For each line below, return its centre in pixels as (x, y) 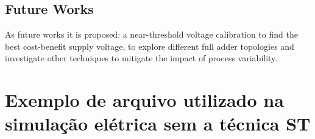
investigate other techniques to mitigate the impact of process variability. (141, 58)
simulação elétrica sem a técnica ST (158, 124)
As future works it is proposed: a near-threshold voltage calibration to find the (151, 34)
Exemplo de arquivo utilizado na (144, 100)
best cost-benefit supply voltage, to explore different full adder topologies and (150, 46)
